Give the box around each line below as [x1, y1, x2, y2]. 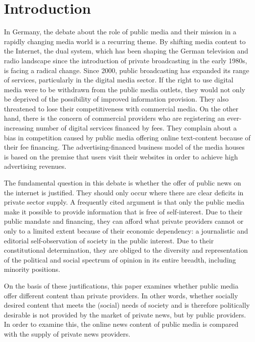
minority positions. [4, 264, 60, 274]
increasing [4, 123, 34, 133]
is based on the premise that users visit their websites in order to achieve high [4, 151, 238, 161]
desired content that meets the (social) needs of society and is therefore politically [4, 300, 250, 310]
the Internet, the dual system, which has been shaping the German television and [4, 46, 249, 56]
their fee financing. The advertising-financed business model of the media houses [4, 142, 245, 152]
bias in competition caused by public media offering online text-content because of [4, 132, 251, 142]
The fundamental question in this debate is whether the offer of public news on [4, 178, 241, 188]
